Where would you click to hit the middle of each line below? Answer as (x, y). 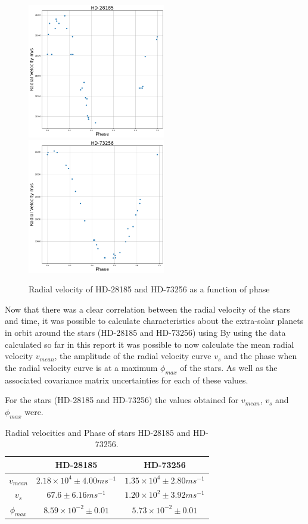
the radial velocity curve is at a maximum (81, 367)
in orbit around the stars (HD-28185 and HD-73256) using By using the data (145, 333)
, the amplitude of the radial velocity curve (133, 356)
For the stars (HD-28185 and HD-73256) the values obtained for (122, 400)
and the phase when (261, 356)
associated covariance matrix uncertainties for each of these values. (127, 380)
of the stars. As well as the (229, 367)
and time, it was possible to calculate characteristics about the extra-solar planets (154, 321)
